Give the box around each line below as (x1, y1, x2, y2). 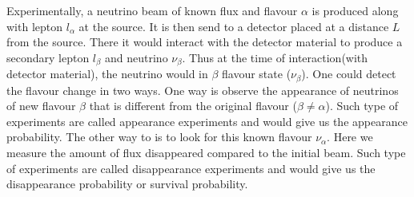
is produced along (312, 2, 399, 18)
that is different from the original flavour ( (89, 97, 297, 114)
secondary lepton (6, 49, 90, 65)
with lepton (6, 18, 63, 34)
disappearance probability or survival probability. (6, 175, 248, 192)
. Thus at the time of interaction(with (182, 49, 368, 65)
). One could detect (301, 65, 396, 82)
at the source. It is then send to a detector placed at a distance (78, 18, 389, 34)
